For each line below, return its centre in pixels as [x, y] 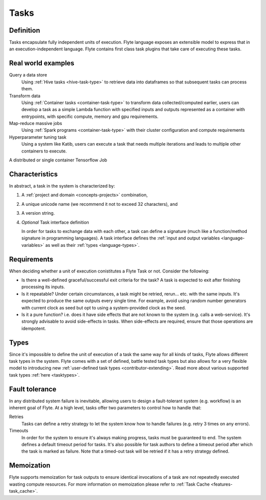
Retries [16, 417]
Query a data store [28, 75]
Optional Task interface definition [55, 222]
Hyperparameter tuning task [38, 137]
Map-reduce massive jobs [36, 123]
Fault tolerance [33, 389]
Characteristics [33, 174]
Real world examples [42, 63]
